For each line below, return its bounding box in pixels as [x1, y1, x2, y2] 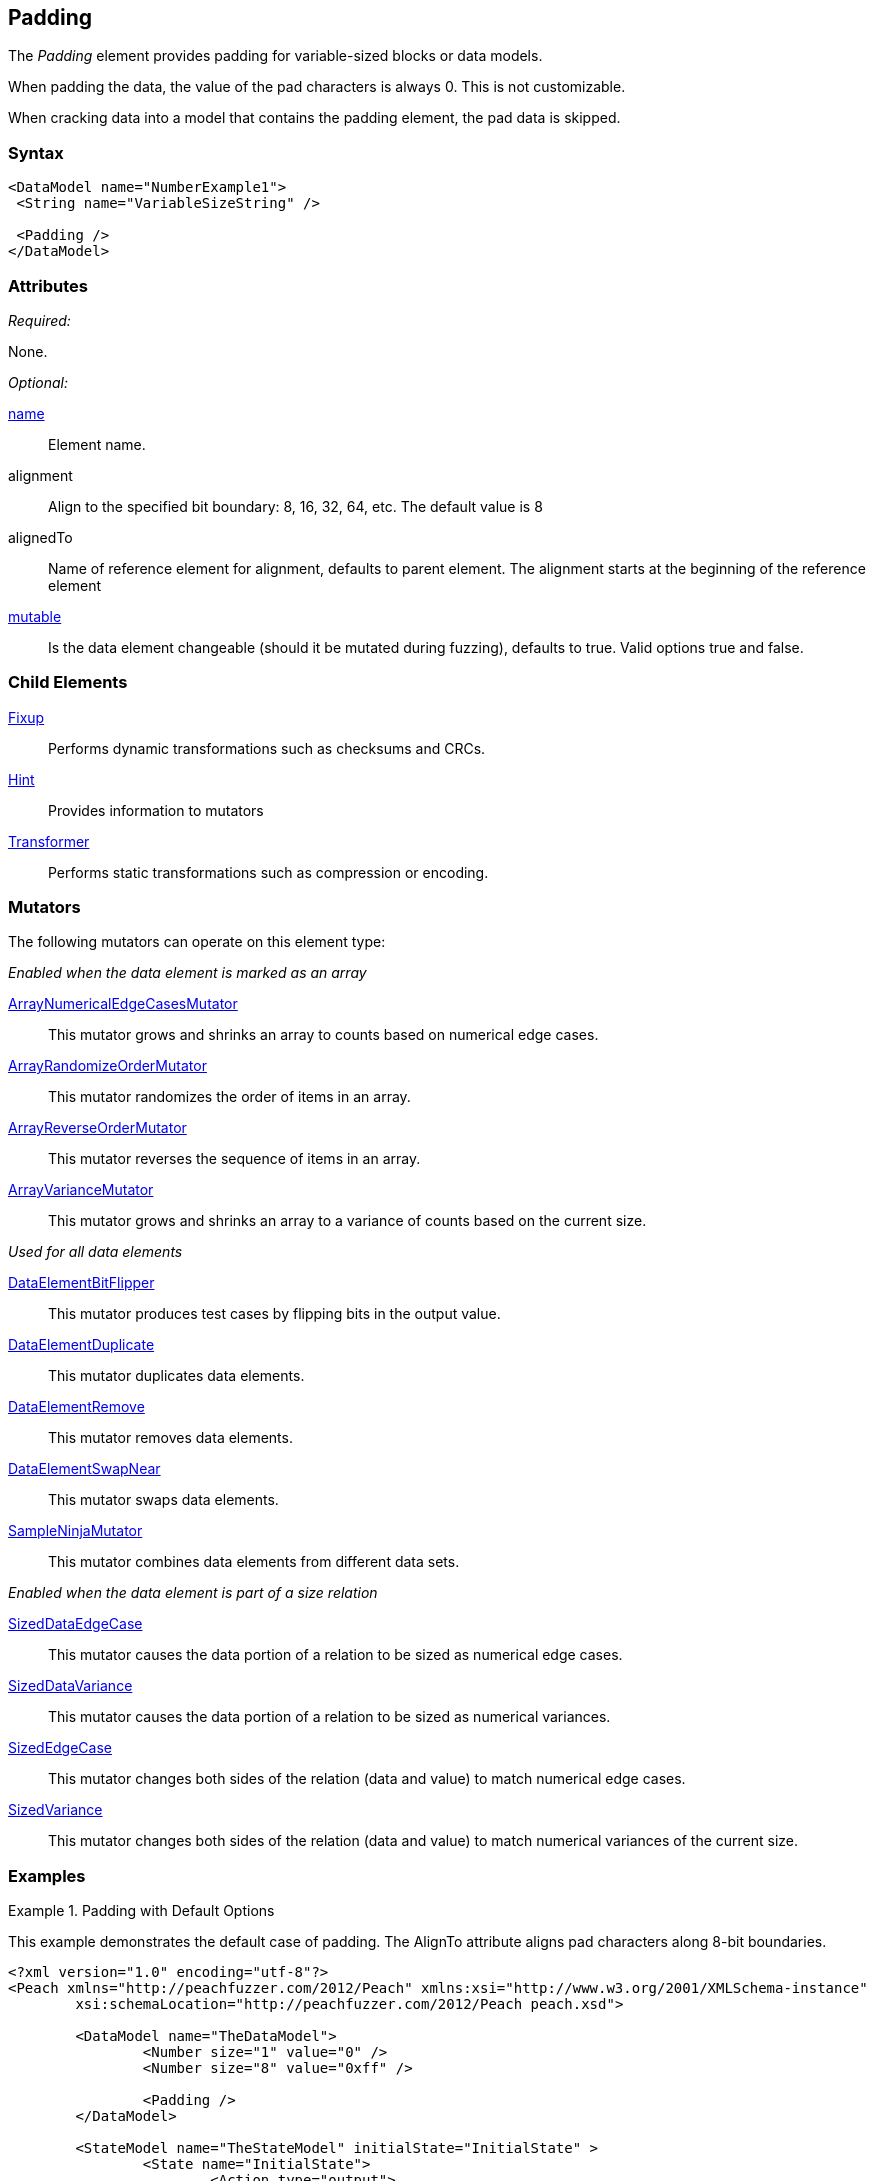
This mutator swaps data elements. [48, 1491, 279, 1509]
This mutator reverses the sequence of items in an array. [48, 1150, 421, 1168]
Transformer [8, 832, 90, 850]
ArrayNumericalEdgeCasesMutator [8, 995, 238, 1013]
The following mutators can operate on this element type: [8, 933, 386, 951]
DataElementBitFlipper [8, 1274, 155, 1292]
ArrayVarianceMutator [8, 1181, 154, 1199]
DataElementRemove [8, 1398, 145, 1416]
